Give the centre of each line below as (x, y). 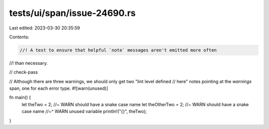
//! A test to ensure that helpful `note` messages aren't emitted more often (118, 50)
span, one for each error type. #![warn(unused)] (59, 88)
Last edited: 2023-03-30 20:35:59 (45, 28)
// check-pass (24, 72)
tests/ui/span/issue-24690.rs (72, 13)
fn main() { (20, 98)
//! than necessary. (28, 63)
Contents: (19, 37)
